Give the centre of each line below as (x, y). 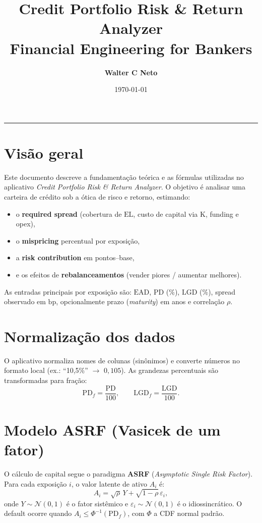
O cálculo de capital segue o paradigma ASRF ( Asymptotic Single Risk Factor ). (128, 474)
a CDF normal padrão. (189, 513)
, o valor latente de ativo (109, 483)
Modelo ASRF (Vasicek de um (112, 429)
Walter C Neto (131, 72)
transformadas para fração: (46, 380)
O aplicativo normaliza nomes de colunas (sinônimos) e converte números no (122, 360)
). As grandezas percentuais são (170, 370)
